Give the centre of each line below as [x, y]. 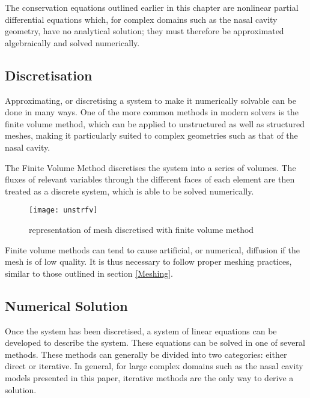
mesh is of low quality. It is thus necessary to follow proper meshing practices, [148, 261]
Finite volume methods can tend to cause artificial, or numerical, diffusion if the [152, 249]
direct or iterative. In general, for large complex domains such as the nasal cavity [154, 366]
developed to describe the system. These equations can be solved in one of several [155, 342]
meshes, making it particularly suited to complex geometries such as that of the [151, 135]
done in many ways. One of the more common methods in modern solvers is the [152, 112]
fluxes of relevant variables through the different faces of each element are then [150, 179]
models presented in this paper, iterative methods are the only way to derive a [149, 377]
